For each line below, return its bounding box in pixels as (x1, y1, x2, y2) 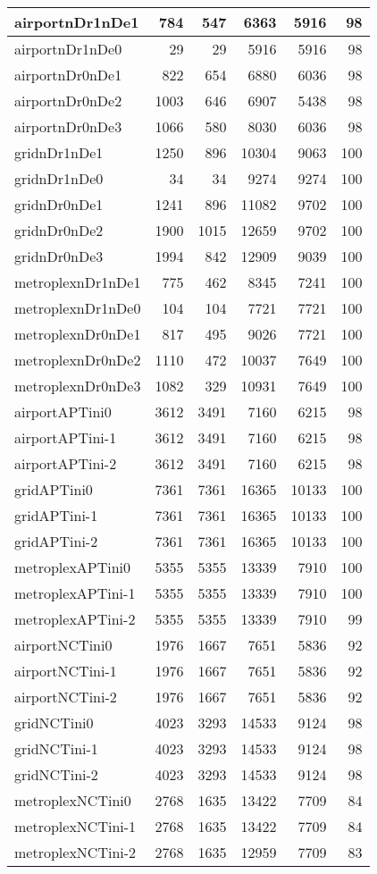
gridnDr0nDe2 (14, 220, 104, 240)
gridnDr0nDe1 (14, 194, 104, 214)
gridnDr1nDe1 (14, 142, 104, 163)
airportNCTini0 (14, 634, 113, 655)
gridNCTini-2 (14, 764, 98, 785)
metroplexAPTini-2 (14, 609, 136, 629)
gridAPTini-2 (14, 531, 98, 551)
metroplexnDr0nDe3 (14, 375, 141, 396)
